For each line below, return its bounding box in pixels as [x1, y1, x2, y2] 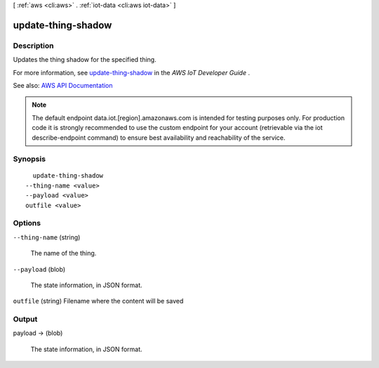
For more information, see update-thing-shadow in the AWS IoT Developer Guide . [13, 68, 251, 77]
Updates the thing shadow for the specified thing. [13, 55, 157, 64]
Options [13, 218, 41, 228]
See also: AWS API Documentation [13, 81, 113, 89]
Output [13, 315, 38, 324]
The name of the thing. [30, 249, 97, 258]
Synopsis [13, 155, 46, 164]
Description [13, 41, 54, 51]
